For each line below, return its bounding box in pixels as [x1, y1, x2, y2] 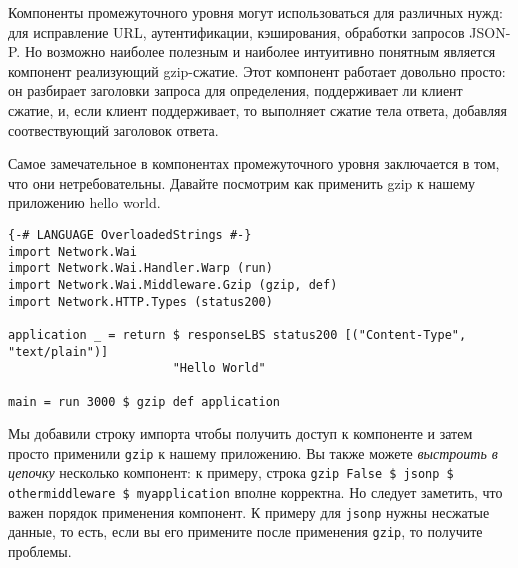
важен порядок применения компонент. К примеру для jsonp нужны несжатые [8, 501, 490, 522]
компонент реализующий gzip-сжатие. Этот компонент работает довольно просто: [8, 60, 506, 81]
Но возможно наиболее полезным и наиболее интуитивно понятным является [24, 41, 496, 62]
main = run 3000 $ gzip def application [8, 394, 281, 409]
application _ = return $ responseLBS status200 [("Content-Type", [8, 327, 467, 342]
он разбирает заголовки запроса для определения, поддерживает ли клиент [8, 80, 463, 101]
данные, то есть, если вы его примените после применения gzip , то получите [8, 521, 483, 542]
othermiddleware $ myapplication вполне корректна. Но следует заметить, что [8, 482, 503, 503]
